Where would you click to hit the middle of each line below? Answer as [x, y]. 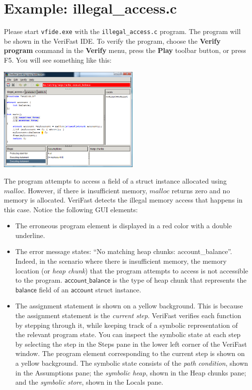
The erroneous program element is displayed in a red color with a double [124, 226]
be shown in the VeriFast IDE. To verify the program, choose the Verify [112, 41]
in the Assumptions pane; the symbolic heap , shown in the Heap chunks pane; [131, 372]
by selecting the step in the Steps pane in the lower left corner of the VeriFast [131, 344]
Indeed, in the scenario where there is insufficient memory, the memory [121, 261]
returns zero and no [201, 190]
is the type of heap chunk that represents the [179, 280]
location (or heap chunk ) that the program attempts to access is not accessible [132, 270]
